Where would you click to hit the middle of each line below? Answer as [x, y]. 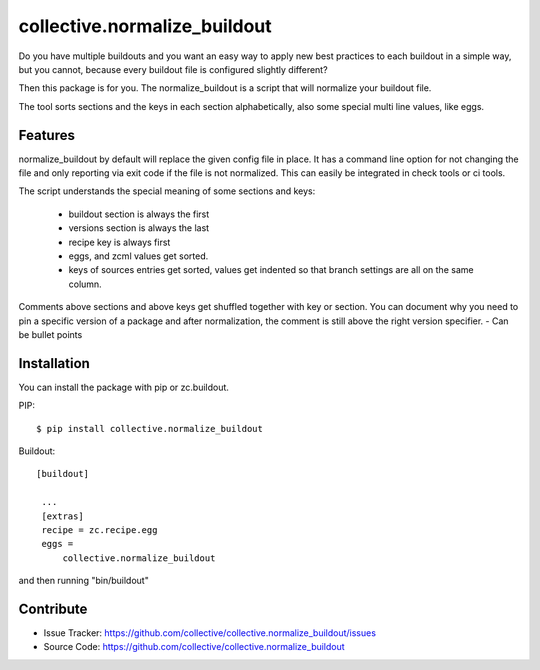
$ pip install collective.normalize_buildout [150, 428]
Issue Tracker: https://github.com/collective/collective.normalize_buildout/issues [210, 633]
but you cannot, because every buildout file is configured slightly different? [173, 69]
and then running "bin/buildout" [83, 581]
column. [85, 284]
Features [46, 135]
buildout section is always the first [139, 214]
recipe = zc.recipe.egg [99, 529]
